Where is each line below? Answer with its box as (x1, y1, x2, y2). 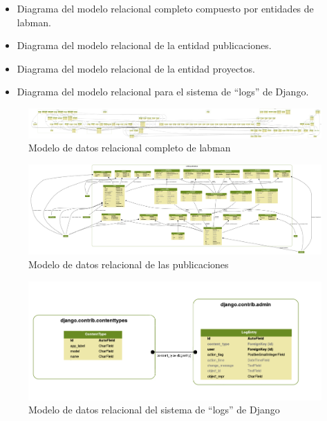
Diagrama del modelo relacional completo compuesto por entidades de (17, 1, 314, 15)
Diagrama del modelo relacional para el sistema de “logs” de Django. (17, 84, 309, 99)
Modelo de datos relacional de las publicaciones (28, 256, 229, 271)
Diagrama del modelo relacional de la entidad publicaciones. (17, 38, 272, 53)
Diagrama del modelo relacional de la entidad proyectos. (17, 61, 255, 75)
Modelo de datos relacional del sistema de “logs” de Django (28, 402, 280, 417)
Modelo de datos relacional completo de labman (28, 140, 231, 155)
